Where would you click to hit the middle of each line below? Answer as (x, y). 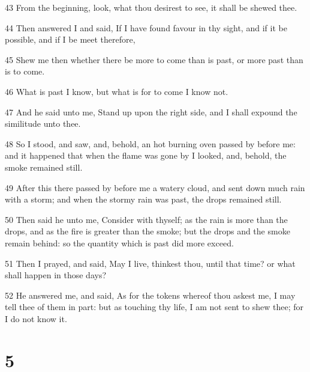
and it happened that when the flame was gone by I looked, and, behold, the (146, 155)
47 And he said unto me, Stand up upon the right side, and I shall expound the (151, 111)
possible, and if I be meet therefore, (70, 39)
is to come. (25, 71)
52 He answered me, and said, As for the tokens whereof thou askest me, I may (150, 295)
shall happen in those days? (56, 275)
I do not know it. (36, 318)
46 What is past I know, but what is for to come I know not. (117, 91)
